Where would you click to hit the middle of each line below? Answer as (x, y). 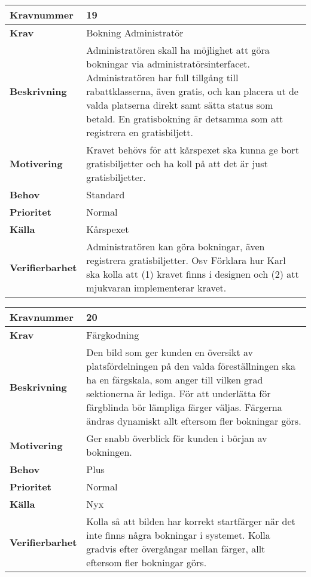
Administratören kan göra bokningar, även (176, 246)
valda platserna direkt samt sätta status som (180, 105)
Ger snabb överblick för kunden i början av (177, 438)
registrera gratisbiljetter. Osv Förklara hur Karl (186, 260)
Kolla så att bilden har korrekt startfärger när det (191, 521)
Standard (106, 194)
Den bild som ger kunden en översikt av (170, 352)
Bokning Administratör (135, 33)
